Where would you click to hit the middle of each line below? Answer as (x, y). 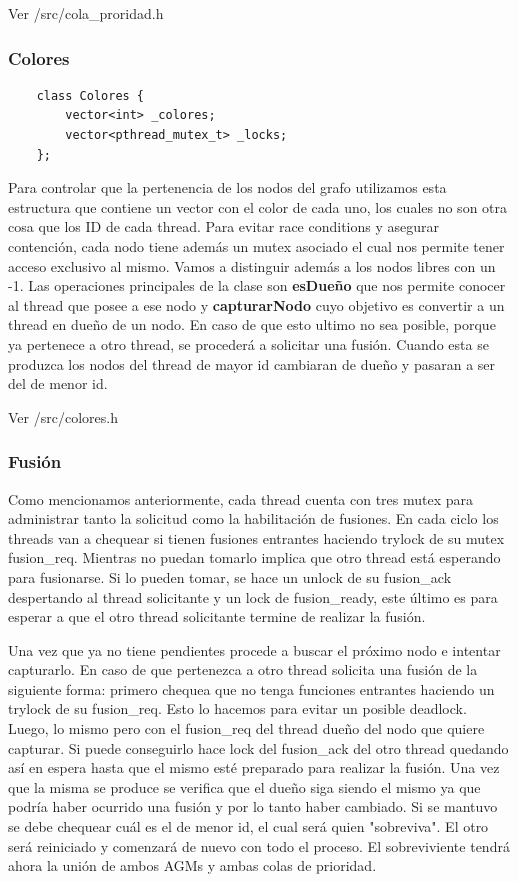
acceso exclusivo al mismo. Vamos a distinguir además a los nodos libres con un (252, 265)
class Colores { (90, 95)
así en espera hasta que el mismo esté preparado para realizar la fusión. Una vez (254, 767)
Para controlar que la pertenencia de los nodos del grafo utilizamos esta (227, 187)
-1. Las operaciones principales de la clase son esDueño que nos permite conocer (257, 285)
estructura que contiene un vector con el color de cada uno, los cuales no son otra (258, 206)
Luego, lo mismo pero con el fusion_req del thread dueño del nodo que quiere (246, 728)
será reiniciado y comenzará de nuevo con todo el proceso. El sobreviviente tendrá (259, 845)
